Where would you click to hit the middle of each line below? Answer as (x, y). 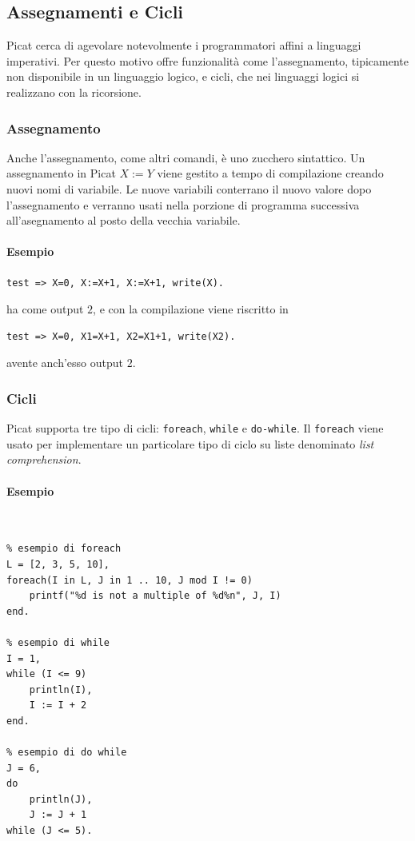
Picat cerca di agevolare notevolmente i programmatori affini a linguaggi (184, 45)
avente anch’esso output (65, 363)
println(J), (61, 799)
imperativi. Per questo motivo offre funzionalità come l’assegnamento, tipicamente (207, 60)
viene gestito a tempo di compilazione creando (270, 173)
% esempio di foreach (64, 549)
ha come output (45, 309)
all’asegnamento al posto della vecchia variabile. (124, 220)
